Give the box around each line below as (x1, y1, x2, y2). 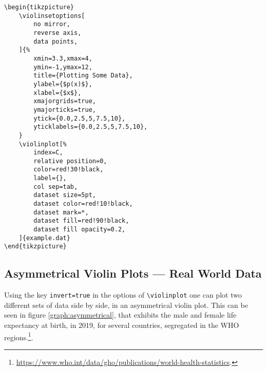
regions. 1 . (4, 330, 33, 342)
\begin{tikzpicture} (4, 4, 74, 11)
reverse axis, (33, 29, 82, 36)
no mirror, (33, 21, 70, 28)
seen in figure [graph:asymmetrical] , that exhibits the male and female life (4, 309, 237, 320)
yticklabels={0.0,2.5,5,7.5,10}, (33, 123, 148, 131)
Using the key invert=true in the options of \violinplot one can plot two (4, 289, 242, 300)
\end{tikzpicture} (4, 243, 67, 250)
